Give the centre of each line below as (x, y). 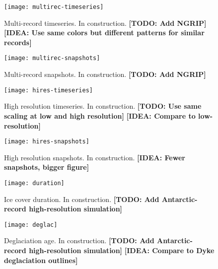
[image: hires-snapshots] (47, 142)
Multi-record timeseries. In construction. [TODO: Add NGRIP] (105, 23)
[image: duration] (34, 183)
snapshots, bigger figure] (47, 167)
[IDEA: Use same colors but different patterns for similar (104, 33)
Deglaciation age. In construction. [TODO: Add (79, 240)
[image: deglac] (31, 225)
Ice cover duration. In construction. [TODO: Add (82, 199)
